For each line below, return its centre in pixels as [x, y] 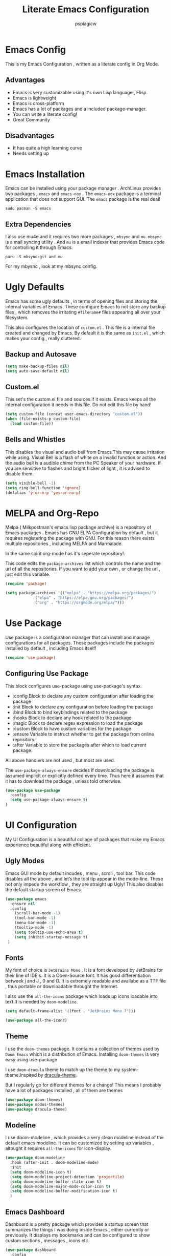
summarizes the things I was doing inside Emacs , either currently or [77, 1230]
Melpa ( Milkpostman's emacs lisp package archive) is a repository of [78, 527]
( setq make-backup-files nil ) [38, 366]
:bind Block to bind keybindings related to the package [70, 712]
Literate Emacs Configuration [86, 9]
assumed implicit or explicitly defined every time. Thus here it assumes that [85, 776]
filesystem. [17, 318]
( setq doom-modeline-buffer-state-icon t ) [56, 1182]
